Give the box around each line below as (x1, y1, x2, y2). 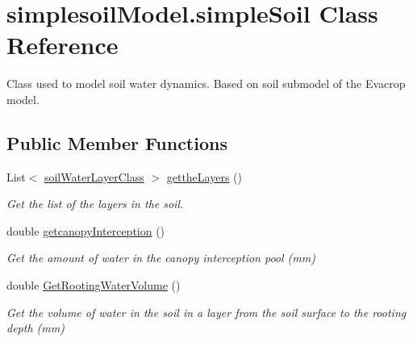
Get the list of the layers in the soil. (6, 195, 184, 212)
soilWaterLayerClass (44, 168, 144, 185)
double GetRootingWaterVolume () (6, 277, 181, 294)
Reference (6, 28, 119, 61)
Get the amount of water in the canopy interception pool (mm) (6, 249, 315, 266)
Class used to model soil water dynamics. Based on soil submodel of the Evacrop (6, 75, 406, 92)
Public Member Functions (6, 130, 227, 155)
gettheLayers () (166, 168, 242, 185)
